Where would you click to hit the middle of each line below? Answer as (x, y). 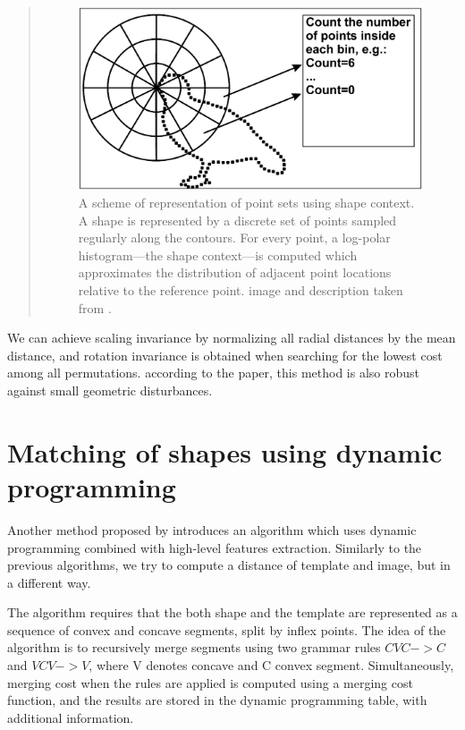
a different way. (49, 582)
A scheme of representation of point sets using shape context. (246, 203)
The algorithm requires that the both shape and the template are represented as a (232, 612)
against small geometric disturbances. (110, 390)
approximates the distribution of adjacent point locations (235, 272)
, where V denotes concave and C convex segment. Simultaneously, (271, 665)
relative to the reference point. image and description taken (241, 290)
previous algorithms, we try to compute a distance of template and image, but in (229, 565)
